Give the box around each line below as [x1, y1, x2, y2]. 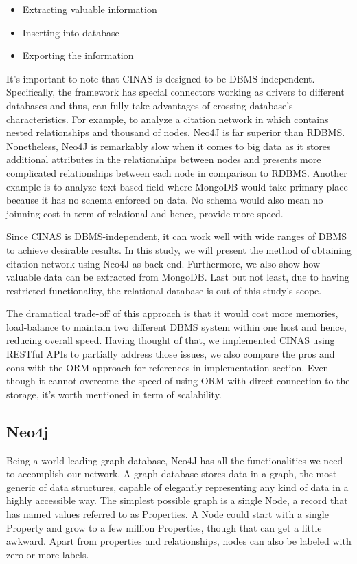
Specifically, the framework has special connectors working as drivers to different [6, 85, 345, 99]
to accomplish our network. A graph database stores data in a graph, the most [6, 466, 337, 481]
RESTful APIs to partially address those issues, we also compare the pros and [6, 347, 335, 361]
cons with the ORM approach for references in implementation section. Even [6, 360, 329, 374]
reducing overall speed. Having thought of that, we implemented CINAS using [6, 333, 335, 347]
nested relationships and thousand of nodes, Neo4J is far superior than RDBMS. [6, 125, 345, 140]
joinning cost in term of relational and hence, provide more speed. [6, 206, 284, 220]
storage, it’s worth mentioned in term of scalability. [6, 387, 222, 401]
